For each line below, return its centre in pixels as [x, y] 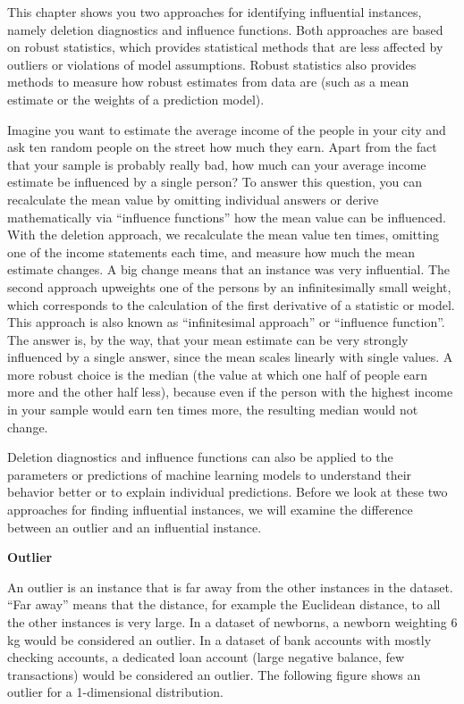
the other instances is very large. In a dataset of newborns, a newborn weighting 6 [232, 622]
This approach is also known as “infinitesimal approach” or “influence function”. [226, 322]
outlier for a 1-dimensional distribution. [115, 692]
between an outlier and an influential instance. [135, 527]
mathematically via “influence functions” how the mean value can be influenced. [227, 217]
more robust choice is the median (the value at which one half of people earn [218, 374]
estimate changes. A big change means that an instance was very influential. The [229, 269]
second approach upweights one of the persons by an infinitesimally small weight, [229, 286]
